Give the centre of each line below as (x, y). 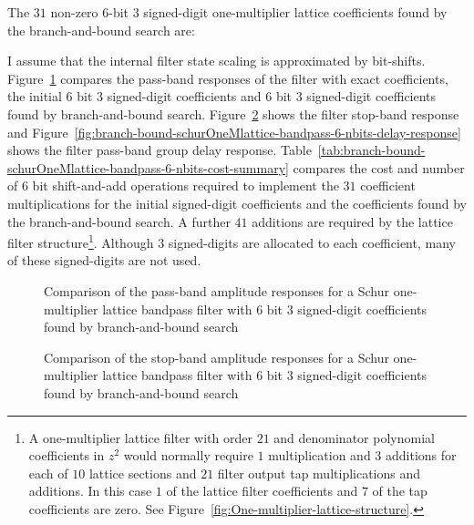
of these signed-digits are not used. (104, 260)
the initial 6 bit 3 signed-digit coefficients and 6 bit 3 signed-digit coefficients (222, 96)
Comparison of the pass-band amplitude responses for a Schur (217, 290)
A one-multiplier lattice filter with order (140, 437)
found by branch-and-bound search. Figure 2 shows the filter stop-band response (233, 113)
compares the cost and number (379, 167)
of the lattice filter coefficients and (262, 491)
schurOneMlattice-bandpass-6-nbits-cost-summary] (148, 167)
